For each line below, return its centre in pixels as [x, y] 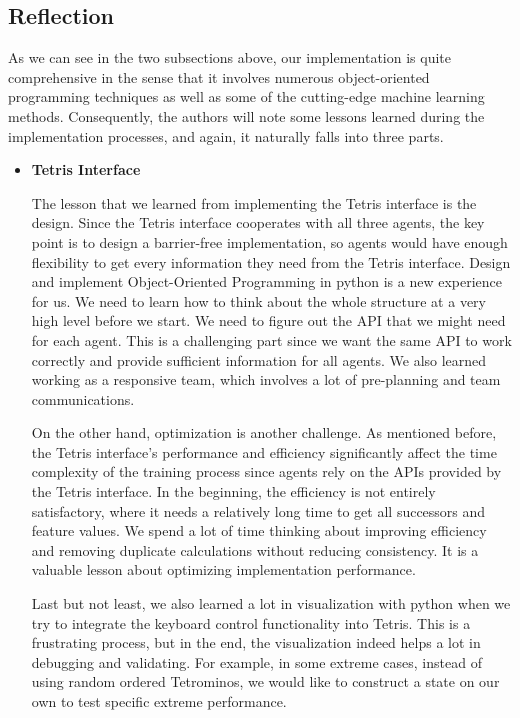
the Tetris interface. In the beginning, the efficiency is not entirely [233, 491]
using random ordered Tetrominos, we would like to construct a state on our [265, 681]
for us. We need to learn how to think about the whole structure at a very [258, 300]
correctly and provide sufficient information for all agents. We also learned [259, 359]
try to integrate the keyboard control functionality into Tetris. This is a [251, 622]
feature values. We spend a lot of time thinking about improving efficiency [259, 530]
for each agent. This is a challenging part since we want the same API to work [271, 339]
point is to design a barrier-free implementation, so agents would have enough [269, 241]
